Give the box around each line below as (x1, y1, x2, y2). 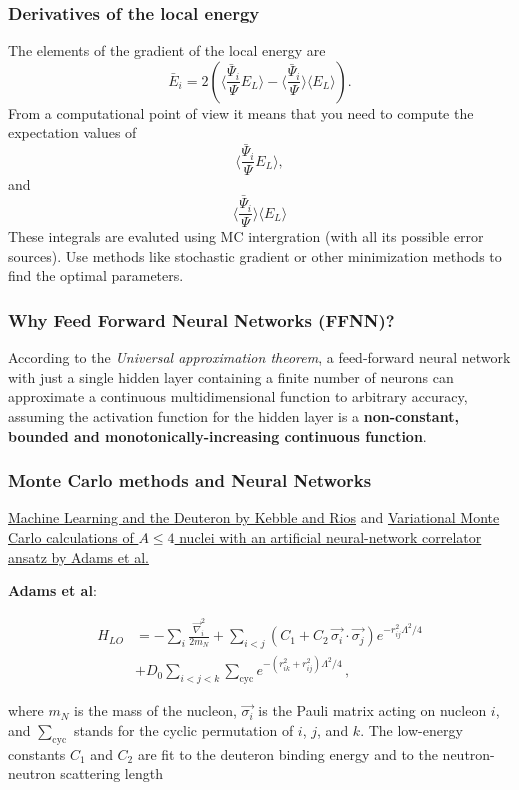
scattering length (60, 763, 163, 784)
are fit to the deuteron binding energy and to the (137, 743, 438, 764)
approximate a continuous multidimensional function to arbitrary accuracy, (8, 386, 468, 407)
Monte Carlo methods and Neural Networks (8, 468, 372, 493)
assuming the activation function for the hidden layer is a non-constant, (8, 405, 459, 426)
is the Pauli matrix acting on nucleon (258, 700, 487, 721)
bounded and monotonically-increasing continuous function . (8, 425, 427, 446)
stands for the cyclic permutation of (74, 719, 294, 740)
